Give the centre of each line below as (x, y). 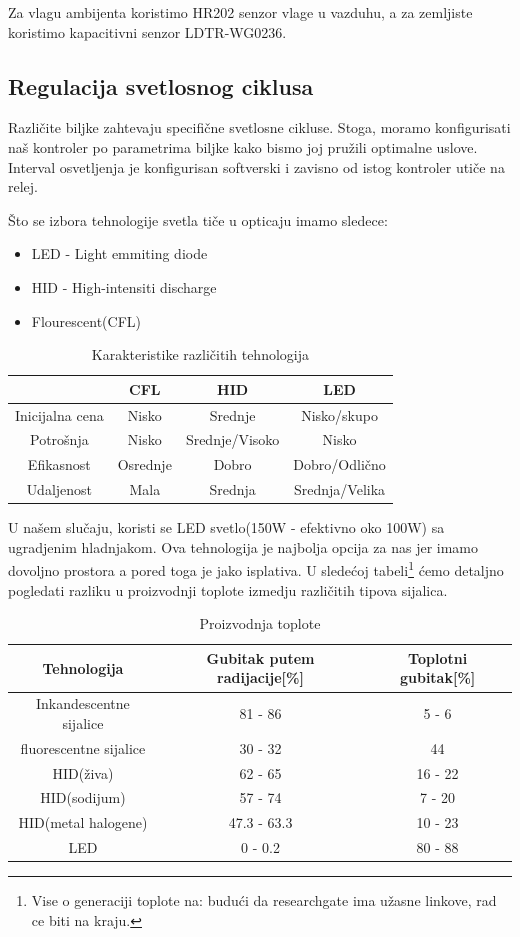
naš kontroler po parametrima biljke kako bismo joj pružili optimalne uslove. (243, 146)
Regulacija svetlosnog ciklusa (161, 85)
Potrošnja (59, 439)
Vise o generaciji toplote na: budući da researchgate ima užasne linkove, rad (264, 900)
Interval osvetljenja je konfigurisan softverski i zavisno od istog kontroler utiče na (256, 166)
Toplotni (438, 657)
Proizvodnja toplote (260, 623)
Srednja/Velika (340, 489)
